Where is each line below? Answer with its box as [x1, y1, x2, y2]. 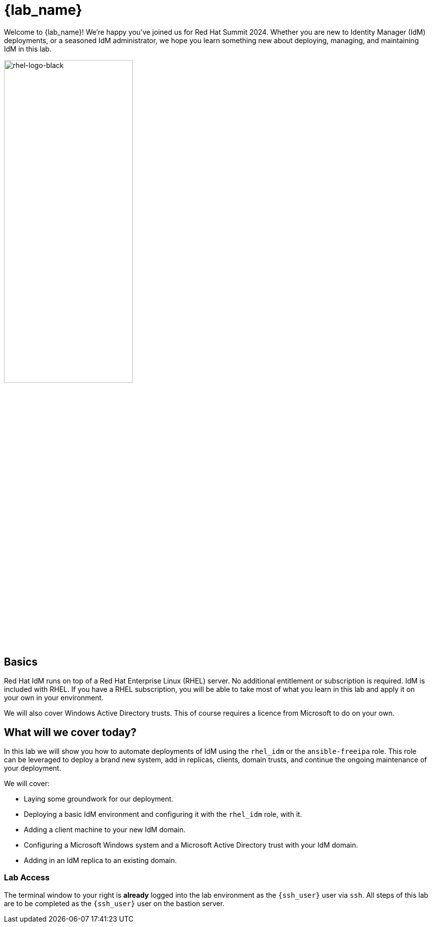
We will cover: [4, 779, 50, 788]
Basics [4, 655, 38, 668]
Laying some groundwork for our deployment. [24, 795, 173, 803]
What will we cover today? [4, 726, 137, 739]
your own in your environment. [4, 693, 104, 702]
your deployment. [4, 764, 61, 773]
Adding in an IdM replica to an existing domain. [24, 856, 177, 865]
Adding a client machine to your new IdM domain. [24, 825, 186, 834]
